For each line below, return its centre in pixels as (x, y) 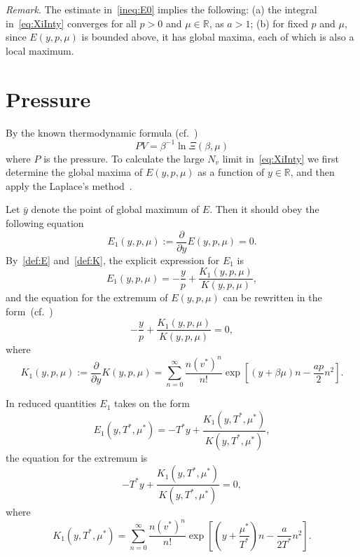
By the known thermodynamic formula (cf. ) (102, 132)
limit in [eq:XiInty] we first (281, 158)
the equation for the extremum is (77, 457)
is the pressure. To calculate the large (124, 158)
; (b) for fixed (279, 23)
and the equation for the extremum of (87, 297)
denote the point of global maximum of (115, 209)
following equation (45, 222)
